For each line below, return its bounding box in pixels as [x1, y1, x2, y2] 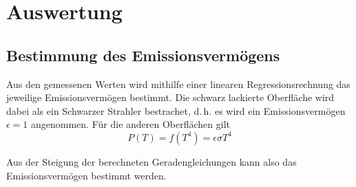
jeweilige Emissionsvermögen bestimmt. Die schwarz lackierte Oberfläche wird [6, 90, 335, 104]
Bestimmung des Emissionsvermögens [6, 44, 280, 65]
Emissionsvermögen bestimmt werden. [6, 168, 167, 182]
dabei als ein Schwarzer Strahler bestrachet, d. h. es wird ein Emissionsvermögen [6, 103, 346, 118]
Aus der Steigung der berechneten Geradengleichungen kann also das [6, 154, 297, 168]
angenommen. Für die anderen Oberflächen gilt [31, 117, 230, 131]
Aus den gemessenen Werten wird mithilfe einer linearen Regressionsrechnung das [6, 76, 350, 91]
